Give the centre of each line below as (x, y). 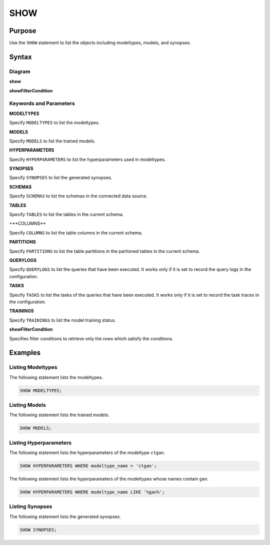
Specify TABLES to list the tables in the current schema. (66, 214)
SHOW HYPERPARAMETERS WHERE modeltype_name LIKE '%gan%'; (92, 492)
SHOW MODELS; (36, 428)
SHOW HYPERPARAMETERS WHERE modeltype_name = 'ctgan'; (88, 466)
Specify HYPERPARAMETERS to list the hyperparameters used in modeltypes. (87, 159)
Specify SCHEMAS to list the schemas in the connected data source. (78, 196)
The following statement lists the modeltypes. (56, 377)
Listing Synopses (31, 507)
